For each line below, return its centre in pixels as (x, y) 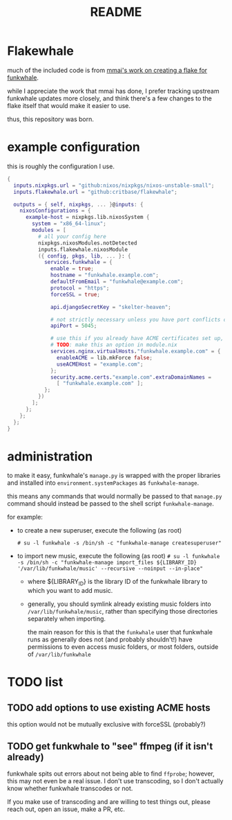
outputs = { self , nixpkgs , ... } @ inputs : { (78, 204)
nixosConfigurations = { (55, 211)
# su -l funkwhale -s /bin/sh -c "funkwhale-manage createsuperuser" (119, 543)
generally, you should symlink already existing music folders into (119, 604)
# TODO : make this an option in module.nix (114, 345)
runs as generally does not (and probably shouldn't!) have (110, 640)
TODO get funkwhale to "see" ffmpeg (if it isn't (110, 746)
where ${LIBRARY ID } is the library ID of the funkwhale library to (117, 582)
